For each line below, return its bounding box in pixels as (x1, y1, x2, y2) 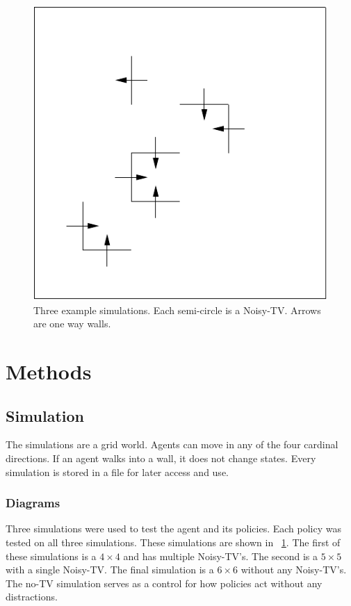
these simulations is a (6, 548, 97, 563)
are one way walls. (33, 316, 111, 331)
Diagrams (6, 494, 60, 511)
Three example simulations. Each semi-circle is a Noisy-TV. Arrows (33, 302, 321, 317)
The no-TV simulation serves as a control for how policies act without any (6, 575, 323, 590)
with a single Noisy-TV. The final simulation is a (6, 562, 214, 577)
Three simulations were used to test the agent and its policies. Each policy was (6, 521, 341, 536)
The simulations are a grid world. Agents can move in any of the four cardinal (6, 437, 338, 452)
